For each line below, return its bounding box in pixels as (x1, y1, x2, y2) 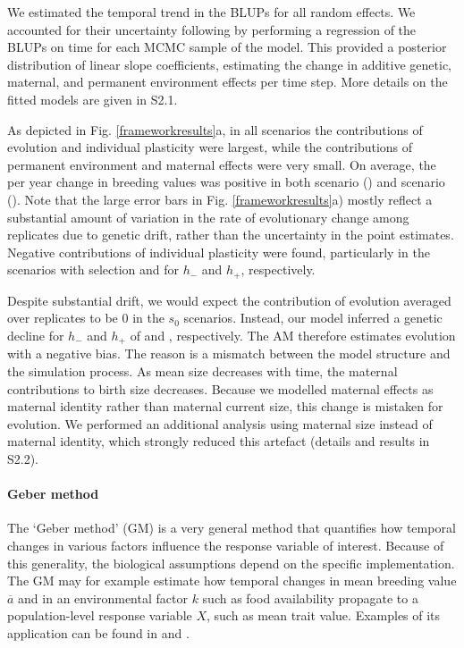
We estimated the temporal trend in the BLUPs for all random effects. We (7, 3, 416, 21)
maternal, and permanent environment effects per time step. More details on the (7, 72, 448, 91)
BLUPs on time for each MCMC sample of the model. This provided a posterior (7, 38, 447, 56)
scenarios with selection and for (7, 260, 180, 279)
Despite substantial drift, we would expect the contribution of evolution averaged (7, 290, 451, 309)
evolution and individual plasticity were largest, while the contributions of (7, 138, 413, 156)
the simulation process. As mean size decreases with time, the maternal (7, 362, 398, 380)
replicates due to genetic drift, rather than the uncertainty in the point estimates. (7, 225, 454, 244)
